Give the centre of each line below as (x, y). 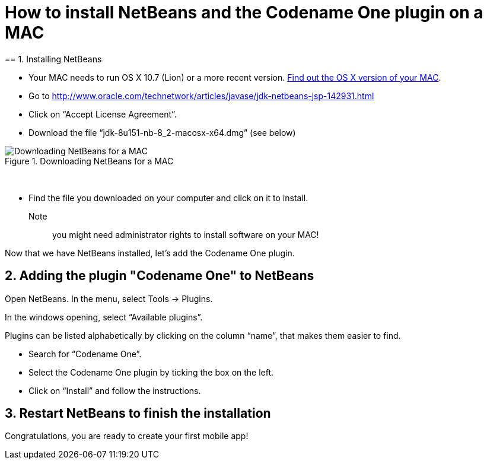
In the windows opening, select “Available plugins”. (104, 317)
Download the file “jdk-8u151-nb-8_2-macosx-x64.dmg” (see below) (162, 132)
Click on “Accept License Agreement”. (103, 114)
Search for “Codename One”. (85, 354)
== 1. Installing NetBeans (53, 59)
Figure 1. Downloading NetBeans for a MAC (89, 161)
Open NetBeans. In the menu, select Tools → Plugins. (109, 298)
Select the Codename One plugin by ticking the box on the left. (151, 372)
